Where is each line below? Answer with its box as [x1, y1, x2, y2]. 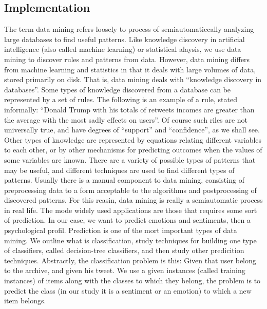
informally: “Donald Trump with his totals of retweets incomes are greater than [4, 104, 255, 114]
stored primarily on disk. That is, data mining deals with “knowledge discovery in [4, 74, 262, 85]
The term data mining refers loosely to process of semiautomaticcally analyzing [4, 24, 254, 34]
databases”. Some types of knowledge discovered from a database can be [4, 84, 231, 94]
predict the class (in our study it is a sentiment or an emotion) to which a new [4, 285, 252, 296]
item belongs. [4, 295, 46, 306]
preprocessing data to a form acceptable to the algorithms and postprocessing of [4, 184, 257, 195]
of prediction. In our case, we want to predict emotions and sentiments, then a [4, 215, 251, 225]
